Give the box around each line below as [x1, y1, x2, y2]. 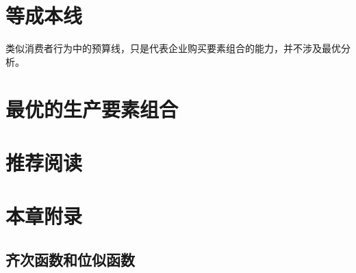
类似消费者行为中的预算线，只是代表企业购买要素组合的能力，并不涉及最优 [5, 41, 341, 55]
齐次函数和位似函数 [5, 248, 135, 270]
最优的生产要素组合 [5, 94, 179, 122]
